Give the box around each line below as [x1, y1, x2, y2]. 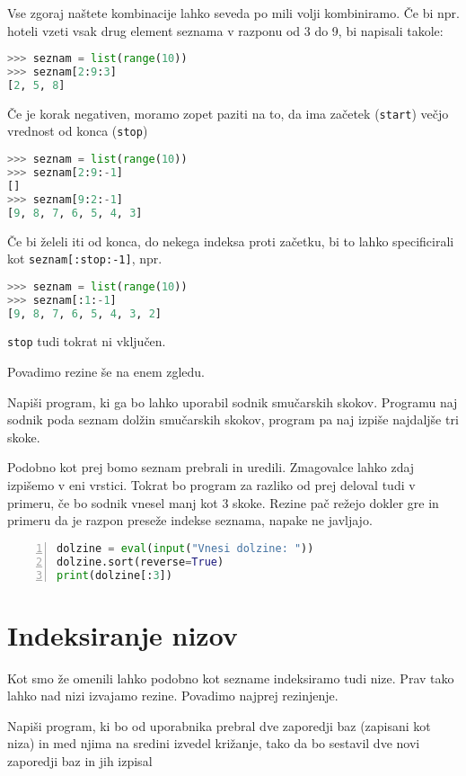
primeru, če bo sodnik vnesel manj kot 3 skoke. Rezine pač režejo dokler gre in [7, 493, 439, 512]
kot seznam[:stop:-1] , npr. [7, 249, 163, 268]
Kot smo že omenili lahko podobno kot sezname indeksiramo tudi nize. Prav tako [7, 668, 454, 687]
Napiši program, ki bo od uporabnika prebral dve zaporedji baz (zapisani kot [7, 716, 431, 735]
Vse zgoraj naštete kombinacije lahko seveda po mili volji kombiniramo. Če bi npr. [7, 4, 460, 22]
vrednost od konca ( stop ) [7, 121, 148, 140]
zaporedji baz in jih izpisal [7, 751, 153, 770]
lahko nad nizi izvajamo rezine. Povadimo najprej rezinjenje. [7, 686, 339, 705]
